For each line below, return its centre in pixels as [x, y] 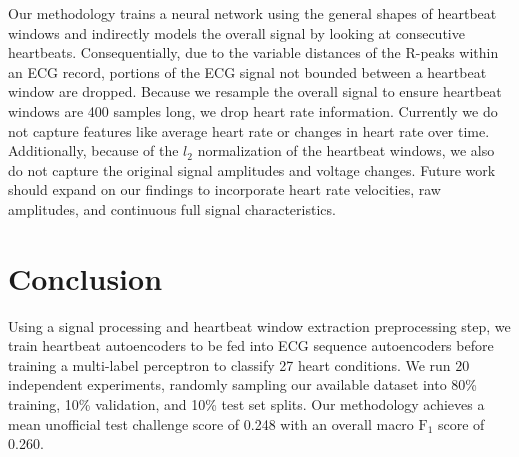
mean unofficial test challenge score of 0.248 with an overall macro [211, 423]
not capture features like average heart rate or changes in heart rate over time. [249, 130]
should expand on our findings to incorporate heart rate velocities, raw [224, 189]
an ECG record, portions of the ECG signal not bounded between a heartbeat [247, 71]
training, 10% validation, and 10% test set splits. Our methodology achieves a [246, 404]
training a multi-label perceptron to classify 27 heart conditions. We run [229, 364]
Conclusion [85, 277]
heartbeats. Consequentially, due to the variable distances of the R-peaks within [253, 52]
